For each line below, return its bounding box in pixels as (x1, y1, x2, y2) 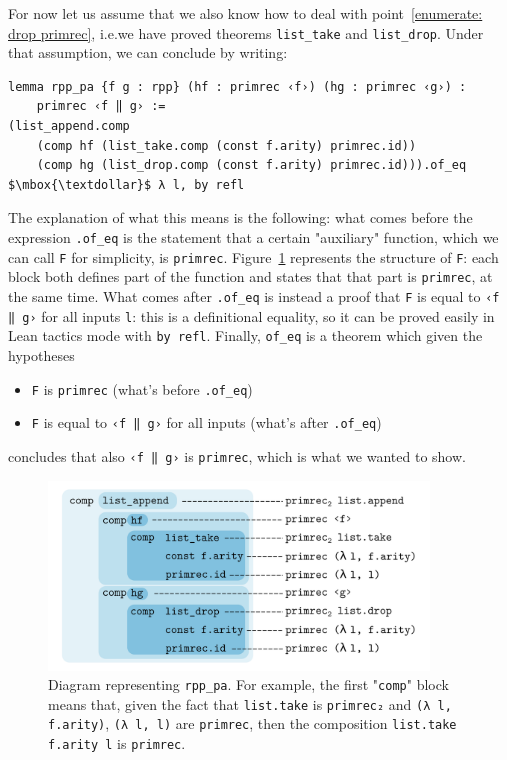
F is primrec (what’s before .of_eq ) (31, 378, 253, 399)
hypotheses (8, 344, 75, 365)
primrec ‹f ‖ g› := (36, 99, 166, 114)
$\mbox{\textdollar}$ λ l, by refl (8, 177, 245, 192)
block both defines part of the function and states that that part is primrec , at (8, 266, 493, 287)
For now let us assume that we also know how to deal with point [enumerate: (8, 3, 483, 23)
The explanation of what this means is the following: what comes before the (8, 207, 473, 228)
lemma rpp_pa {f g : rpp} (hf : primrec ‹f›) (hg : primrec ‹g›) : (8, 79, 467, 94)
